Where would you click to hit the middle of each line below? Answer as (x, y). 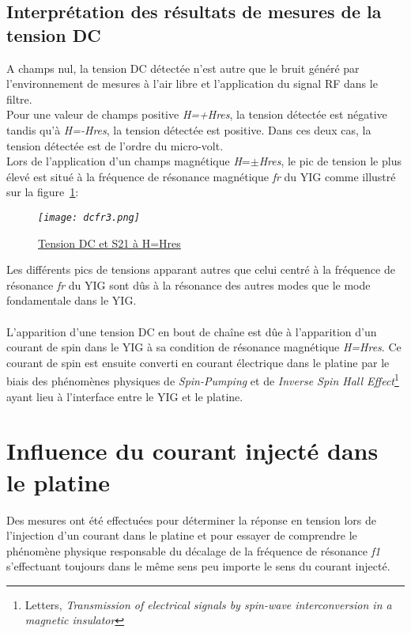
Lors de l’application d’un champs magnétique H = (128, 161)
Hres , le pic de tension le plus (330, 161)
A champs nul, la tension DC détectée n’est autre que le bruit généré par (183, 68)
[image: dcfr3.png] (89, 217)
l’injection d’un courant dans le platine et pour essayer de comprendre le (182, 535)
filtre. (19, 99)
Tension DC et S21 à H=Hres (109, 243)
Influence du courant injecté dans (192, 451)
